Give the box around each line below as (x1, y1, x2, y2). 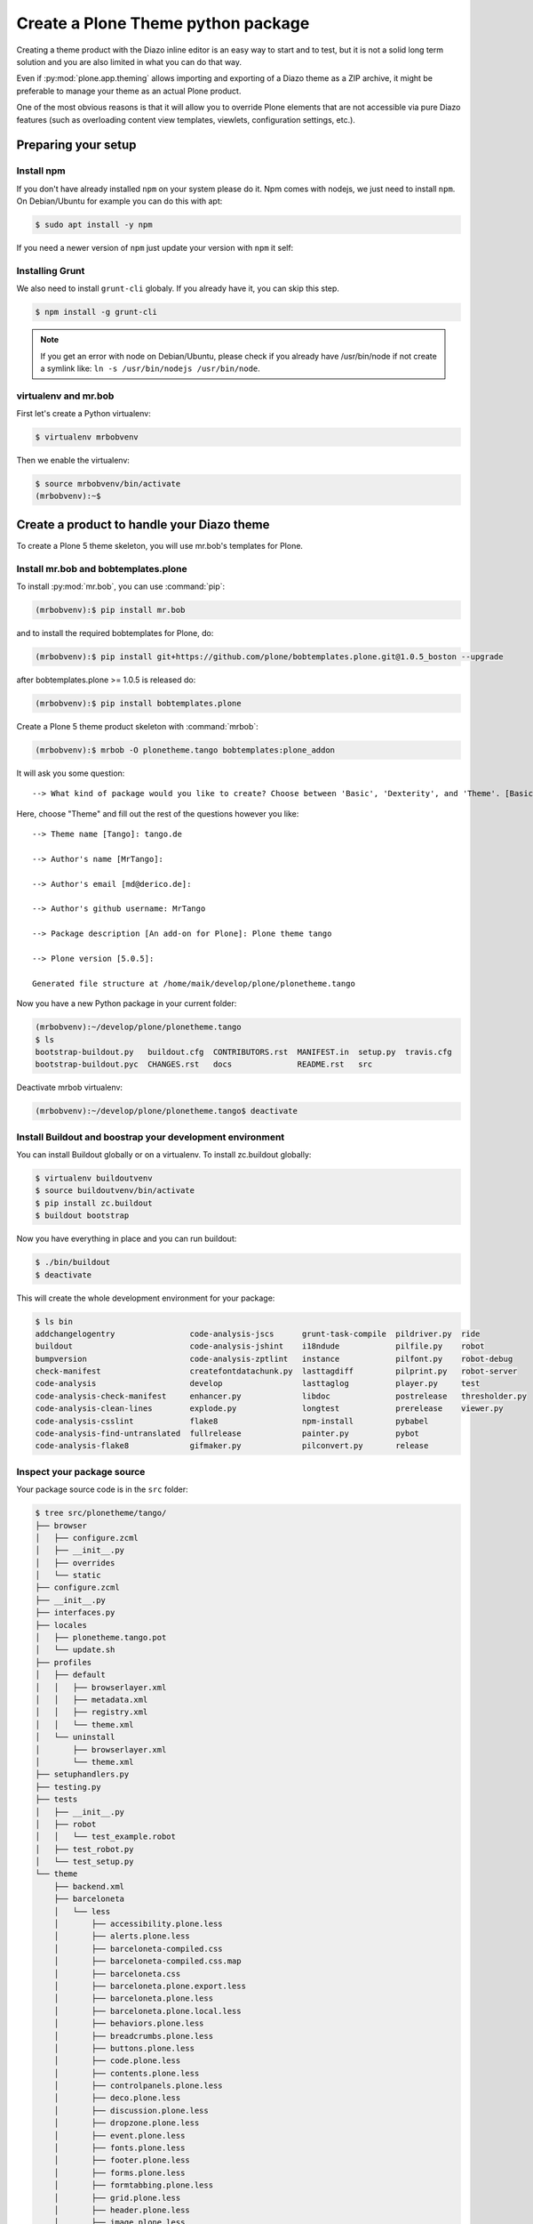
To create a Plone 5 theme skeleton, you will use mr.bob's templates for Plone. (16, 540, 304, 551)
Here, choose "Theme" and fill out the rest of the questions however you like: (16, 808, 299, 818)
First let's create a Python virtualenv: (16, 408, 151, 419)
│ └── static (35, 1570, 101, 1581)
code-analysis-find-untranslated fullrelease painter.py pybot (35, 1429, 419, 1438)
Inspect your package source (16, 1465, 146, 1478)
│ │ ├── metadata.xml (35, 1695, 148, 1704)
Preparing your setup (16, 138, 137, 153)
